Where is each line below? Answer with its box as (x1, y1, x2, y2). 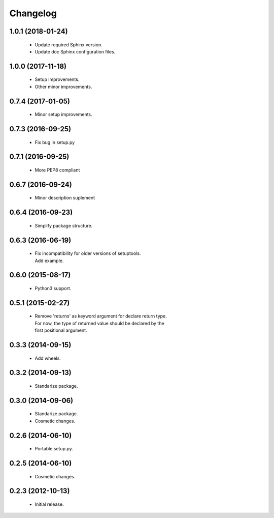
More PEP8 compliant (35, 167, 80, 173)
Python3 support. (35, 285, 72, 291)
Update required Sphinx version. (35, 41, 102, 48)
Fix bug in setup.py (35, 139, 75, 145)
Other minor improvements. (35, 83, 92, 90)
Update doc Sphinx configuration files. (35, 48, 116, 54)
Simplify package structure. (35, 222, 93, 228)
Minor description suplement (35, 195, 95, 201)
